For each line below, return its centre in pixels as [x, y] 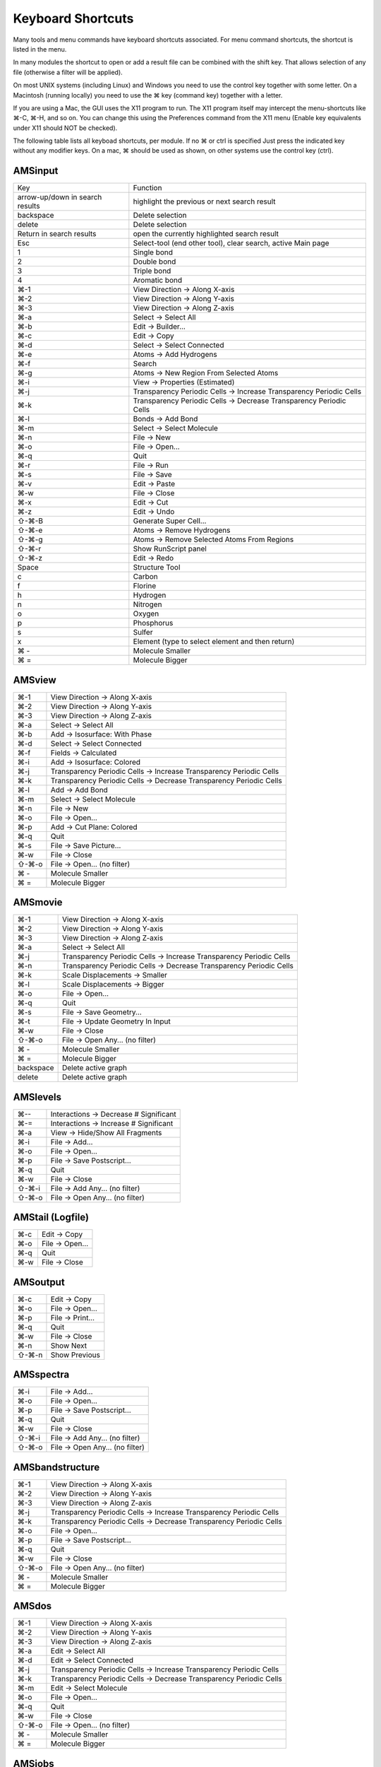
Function [147, 188]
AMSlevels [37, 1097]
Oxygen [146, 614]
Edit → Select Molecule [89, 1688]
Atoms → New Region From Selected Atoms [206, 373]
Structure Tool [157, 568]
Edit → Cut [151, 503]
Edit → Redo [153, 558]
